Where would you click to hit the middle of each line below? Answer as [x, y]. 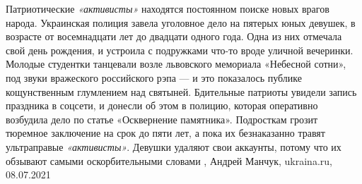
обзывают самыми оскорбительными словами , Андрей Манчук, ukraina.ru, [169, 160]
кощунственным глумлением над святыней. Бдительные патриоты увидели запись [181, 91]
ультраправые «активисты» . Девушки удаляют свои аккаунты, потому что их [174, 146]
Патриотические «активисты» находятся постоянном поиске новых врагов [168, 8]
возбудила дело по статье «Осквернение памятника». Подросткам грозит [162, 119]
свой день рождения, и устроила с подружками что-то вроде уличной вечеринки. [180, 50]
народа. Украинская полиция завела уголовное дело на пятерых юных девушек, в [181, 22]
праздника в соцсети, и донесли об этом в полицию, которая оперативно [162, 105]
